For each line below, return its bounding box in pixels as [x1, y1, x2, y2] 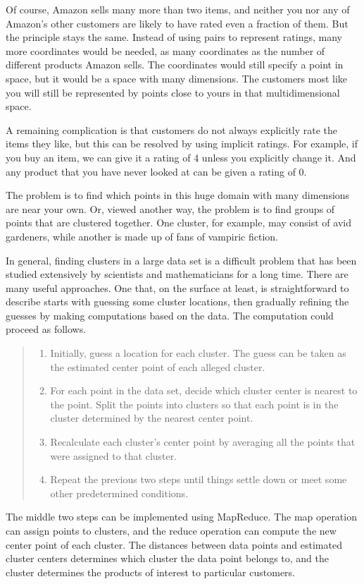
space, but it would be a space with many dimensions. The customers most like [6, 71, 348, 85]
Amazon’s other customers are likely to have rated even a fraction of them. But [6, 16, 349, 30]
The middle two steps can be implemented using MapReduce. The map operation [6, 509, 357, 524]
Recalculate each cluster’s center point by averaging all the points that [50, 434, 356, 449]
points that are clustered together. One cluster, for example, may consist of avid [6, 215, 351, 230]
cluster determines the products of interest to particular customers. [6, 564, 295, 579]
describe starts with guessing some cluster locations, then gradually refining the [6, 294, 349, 309]
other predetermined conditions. [50, 485, 189, 500]
